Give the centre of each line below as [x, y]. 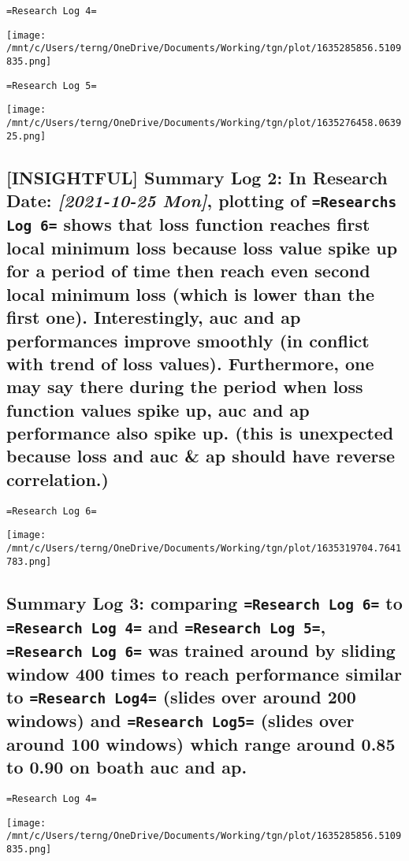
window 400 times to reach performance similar [204, 673]
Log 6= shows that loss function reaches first [188, 224]
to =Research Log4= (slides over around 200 [181, 696]
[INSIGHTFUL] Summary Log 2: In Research [197, 177]
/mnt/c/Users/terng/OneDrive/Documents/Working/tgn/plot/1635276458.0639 [204, 122]
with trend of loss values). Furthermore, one [190, 363]
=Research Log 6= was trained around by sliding [201, 649]
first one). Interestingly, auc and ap [154, 317]
